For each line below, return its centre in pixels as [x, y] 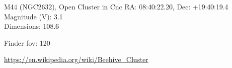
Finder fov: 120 [27, 42]
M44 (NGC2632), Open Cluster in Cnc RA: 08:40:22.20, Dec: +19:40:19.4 [116, 6]
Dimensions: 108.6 [32, 26]
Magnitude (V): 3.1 [34, 16]
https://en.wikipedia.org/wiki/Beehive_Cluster [76, 59]
